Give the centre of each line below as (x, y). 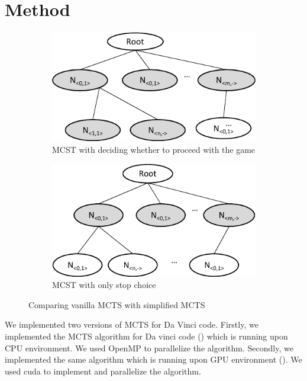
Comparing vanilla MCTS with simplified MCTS (117, 304)
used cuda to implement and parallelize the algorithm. (103, 371)
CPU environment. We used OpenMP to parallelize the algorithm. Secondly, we (149, 348)
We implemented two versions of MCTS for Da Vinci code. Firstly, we (132, 324)
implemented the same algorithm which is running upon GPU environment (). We (153, 359)
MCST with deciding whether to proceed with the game (154, 149)
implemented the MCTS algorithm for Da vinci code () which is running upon (146, 336)
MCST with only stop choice (104, 285)
